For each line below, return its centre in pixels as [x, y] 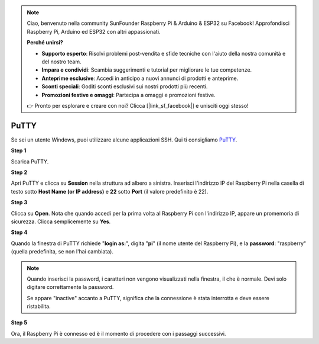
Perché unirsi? [45, 43]
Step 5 [19, 323]
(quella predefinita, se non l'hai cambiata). [62, 252]
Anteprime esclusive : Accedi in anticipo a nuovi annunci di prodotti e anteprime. [140, 78]
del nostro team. [61, 62]
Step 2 [19, 172]
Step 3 [19, 202]
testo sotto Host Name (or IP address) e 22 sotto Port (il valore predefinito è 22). [110, 191]
